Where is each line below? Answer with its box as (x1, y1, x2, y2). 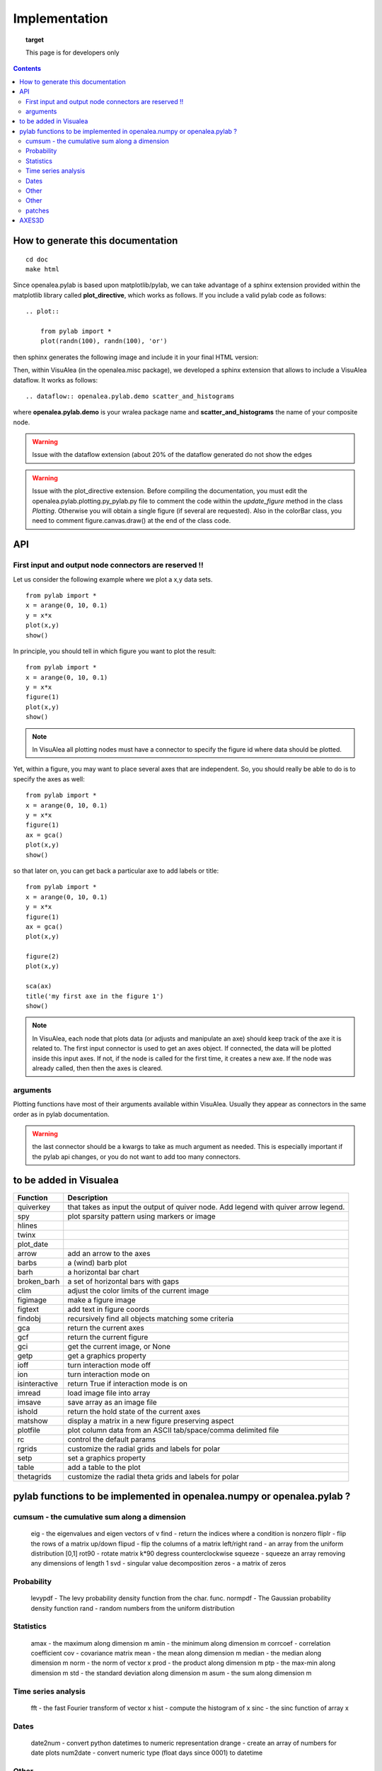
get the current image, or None (67, 1341, 171, 1351)
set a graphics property (67, 1453, 146, 1463)
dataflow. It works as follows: (13, 375, 98, 384)
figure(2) (25, 953, 59, 961)
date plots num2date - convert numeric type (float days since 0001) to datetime (30, 1748, 263, 1757)
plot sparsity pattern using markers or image (67, 1211, 216, 1221)
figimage (17, 1295, 47, 1305)
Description (67, 1192, 108, 1202)
